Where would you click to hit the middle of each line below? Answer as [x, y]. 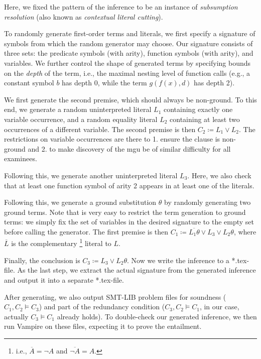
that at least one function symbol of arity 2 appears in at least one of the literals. [129, 185]
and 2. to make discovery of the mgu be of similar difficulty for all [129, 148]
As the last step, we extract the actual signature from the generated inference [137, 270]
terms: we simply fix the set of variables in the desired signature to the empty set [129, 222]
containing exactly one [198, 109]
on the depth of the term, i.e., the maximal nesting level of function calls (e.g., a [127, 73]
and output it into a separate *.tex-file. [64, 279]
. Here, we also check [219, 175]
